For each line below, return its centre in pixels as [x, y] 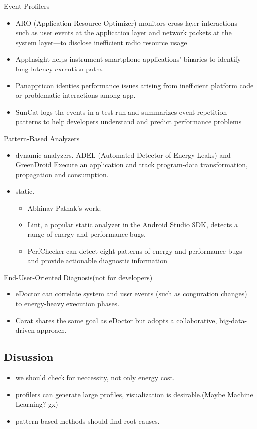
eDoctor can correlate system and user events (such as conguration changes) [131, 294]
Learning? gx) [37, 404]
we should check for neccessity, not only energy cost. [95, 378]
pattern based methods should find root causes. [88, 420]
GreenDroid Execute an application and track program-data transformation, [131, 165]
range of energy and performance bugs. [87, 234]
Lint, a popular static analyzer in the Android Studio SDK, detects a [133, 224]
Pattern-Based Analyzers [42, 138]
